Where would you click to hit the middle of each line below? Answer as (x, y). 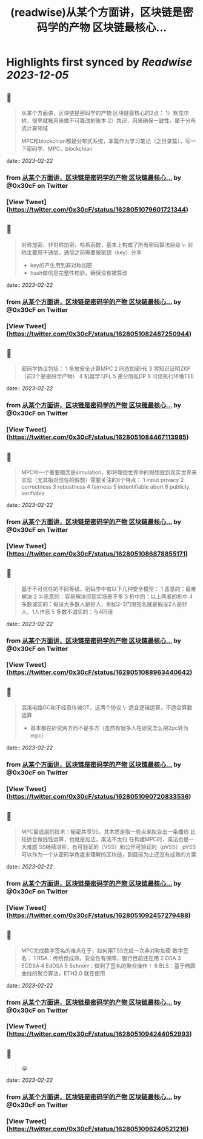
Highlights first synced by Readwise (99, 62)
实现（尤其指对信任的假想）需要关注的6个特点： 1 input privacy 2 (102, 480)
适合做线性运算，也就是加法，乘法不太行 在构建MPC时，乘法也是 (108, 839)
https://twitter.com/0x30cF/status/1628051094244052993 (99, 1034)
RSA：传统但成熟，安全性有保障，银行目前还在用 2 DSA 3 (109, 958)
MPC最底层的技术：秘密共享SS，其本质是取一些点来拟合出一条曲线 (105, 831)
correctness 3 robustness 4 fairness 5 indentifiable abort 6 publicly (105, 486)
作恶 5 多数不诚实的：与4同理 (76, 611)
